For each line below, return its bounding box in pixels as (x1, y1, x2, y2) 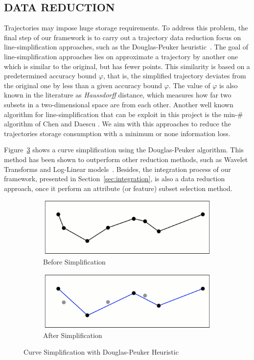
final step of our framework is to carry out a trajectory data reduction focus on (4, 32, 241, 42)
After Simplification (43, 330, 102, 340)
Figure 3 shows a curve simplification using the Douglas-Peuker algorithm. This (4, 144, 244, 155)
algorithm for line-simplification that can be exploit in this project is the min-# (4, 109, 243, 119)
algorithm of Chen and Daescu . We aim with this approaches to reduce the (4, 119, 231, 129)
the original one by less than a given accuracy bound (4, 80, 162, 90)
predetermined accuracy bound (4, 71, 97, 81)
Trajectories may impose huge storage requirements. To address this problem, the (4, 23, 248, 33)
